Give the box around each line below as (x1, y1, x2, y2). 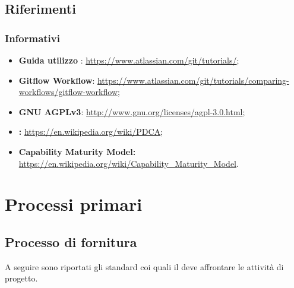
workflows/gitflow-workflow (18, 86, 118, 98)
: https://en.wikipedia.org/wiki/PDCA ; (18, 125, 163, 138)
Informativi (5, 30, 60, 45)
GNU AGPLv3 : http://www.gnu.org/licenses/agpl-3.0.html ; (18, 105, 245, 118)
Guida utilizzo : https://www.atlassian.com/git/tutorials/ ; (18, 54, 239, 66)
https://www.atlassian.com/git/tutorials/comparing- (97, 74, 289, 86)
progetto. (5, 272, 38, 284)
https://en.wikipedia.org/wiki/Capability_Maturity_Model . (18, 157, 239, 169)
